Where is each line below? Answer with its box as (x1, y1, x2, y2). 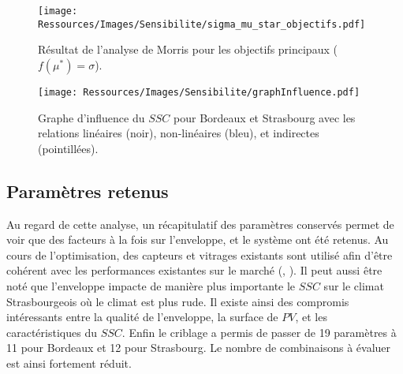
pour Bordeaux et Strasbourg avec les (174, 109, 356, 125)
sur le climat (323, 277, 384, 294)
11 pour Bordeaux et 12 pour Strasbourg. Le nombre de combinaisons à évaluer (6, 339, 391, 356)
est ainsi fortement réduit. (6, 354, 132, 371)
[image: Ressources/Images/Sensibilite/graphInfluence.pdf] (38, 86, 360, 98)
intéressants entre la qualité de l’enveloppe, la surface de (6, 309, 278, 325)
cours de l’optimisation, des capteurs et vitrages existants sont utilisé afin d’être (6, 246, 393, 263)
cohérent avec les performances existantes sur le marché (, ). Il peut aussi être (6, 262, 382, 279)
